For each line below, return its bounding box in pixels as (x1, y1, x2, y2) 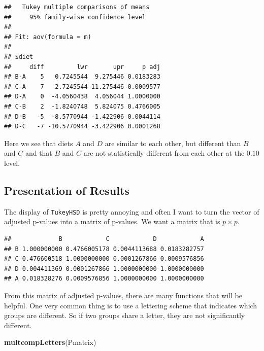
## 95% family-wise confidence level (4, 13, 146, 21)
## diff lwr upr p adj (4, 63, 160, 71)
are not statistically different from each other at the (83, 148, 245, 158)
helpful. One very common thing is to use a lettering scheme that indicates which (4, 300, 257, 310)
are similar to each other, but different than (105, 137, 241, 148)
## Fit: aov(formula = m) (4, 33, 91, 41)
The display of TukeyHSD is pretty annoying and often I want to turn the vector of (4, 206, 259, 217)
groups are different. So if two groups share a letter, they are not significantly (4, 310, 245, 321)
